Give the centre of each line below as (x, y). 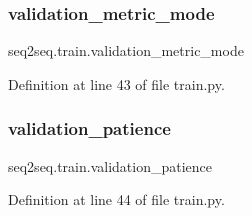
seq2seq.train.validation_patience (110, 165)
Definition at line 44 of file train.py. (116, 199)
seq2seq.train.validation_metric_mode (126, 50)
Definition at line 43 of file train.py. (116, 83)
